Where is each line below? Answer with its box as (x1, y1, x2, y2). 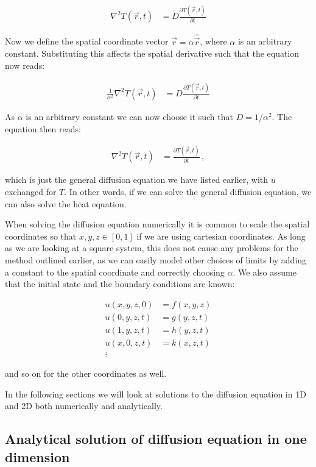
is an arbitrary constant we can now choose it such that (26, 110, 233, 123)
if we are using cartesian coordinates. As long (136, 229, 306, 242)
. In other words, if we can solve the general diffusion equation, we (64, 185, 312, 198)
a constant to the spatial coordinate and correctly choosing (5, 265, 225, 278)
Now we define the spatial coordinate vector (5, 35, 169, 48)
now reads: (5, 59, 45, 71)
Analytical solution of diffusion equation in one (5, 429, 307, 448)
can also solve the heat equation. (5, 197, 127, 210)
